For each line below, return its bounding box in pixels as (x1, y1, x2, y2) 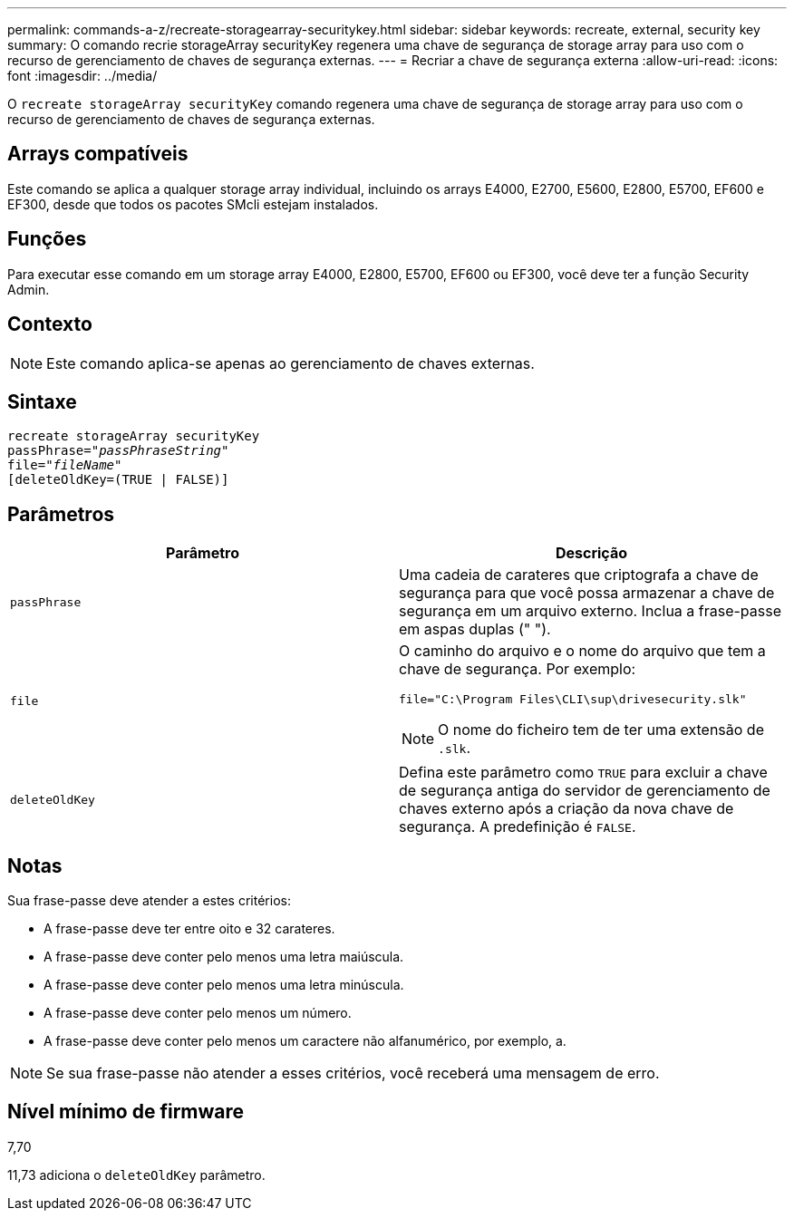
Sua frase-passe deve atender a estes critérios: (7, 893, 291, 909)
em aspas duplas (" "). (399, 620, 551, 639)
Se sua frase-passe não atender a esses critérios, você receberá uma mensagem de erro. (46, 1064, 660, 1083)
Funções (7, 227, 87, 251)
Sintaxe (7, 390, 77, 413)
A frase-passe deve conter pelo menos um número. (44, 1005, 352, 1021)
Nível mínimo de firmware (7, 1100, 245, 1124)
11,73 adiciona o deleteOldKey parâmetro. (7, 1166, 266, 1183)
